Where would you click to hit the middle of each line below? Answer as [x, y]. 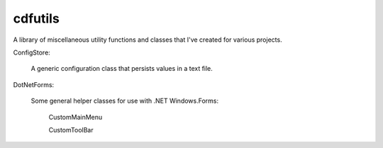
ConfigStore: [32, 52]
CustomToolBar [71, 130]
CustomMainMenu [76, 117]
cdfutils [36, 18]
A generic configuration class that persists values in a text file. [122, 69]
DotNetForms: [34, 84]
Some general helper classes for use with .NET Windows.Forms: [125, 101]
